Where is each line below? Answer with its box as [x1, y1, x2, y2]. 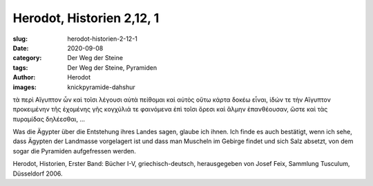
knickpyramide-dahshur [67, 83, 136, 91]
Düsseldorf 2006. [12, 169, 63, 178]
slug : [12, 35, 28, 43]
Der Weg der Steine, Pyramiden [67, 63, 157, 72]
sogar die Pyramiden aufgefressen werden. [12, 147, 136, 155]
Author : [12, 73, 36, 82]
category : [12, 54, 42, 62]
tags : [12, 63, 28, 72]
